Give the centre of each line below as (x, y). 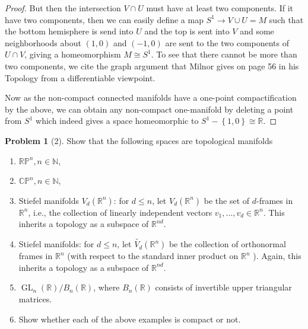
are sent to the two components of (227, 42)
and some (257, 31)
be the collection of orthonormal (227, 244)
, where (107, 287)
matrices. (35, 298)
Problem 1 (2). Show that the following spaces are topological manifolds (139, 140)
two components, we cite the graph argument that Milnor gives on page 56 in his (152, 66)
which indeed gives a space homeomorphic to (117, 121)
